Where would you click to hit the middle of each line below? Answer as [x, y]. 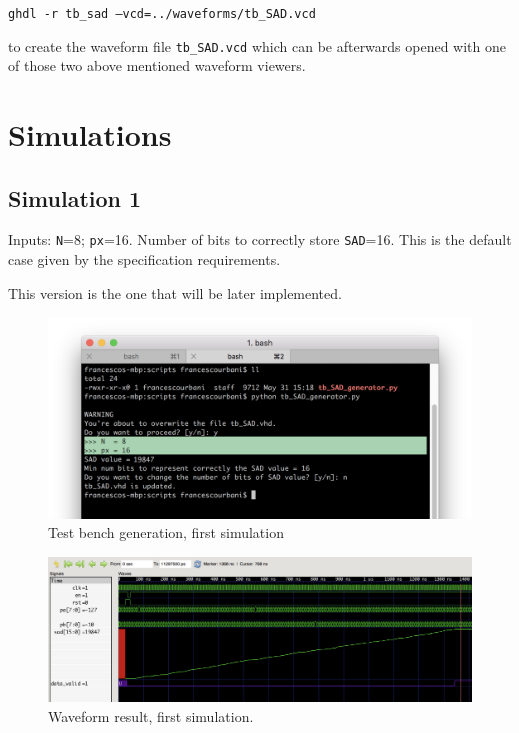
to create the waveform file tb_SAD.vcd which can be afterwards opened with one [257, 45]
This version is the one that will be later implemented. [175, 292]
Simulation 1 [75, 197]
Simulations [90, 134]
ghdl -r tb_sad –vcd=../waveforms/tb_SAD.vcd [162, 14]
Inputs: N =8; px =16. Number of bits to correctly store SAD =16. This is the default [260, 239]
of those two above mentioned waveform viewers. [157, 65]
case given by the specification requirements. [144, 259]
